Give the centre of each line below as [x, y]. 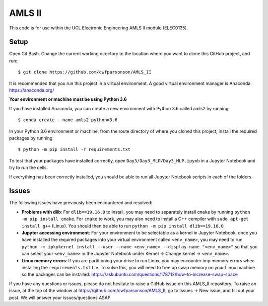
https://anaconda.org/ [32, 90]
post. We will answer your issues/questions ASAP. [60, 298]
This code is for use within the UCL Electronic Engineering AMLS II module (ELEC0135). [99, 28]
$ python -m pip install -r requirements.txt [74, 150]
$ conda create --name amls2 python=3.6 [68, 120]
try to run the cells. [29, 168]
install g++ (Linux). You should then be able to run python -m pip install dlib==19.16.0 [123, 226]
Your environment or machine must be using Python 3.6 [68, 99]
